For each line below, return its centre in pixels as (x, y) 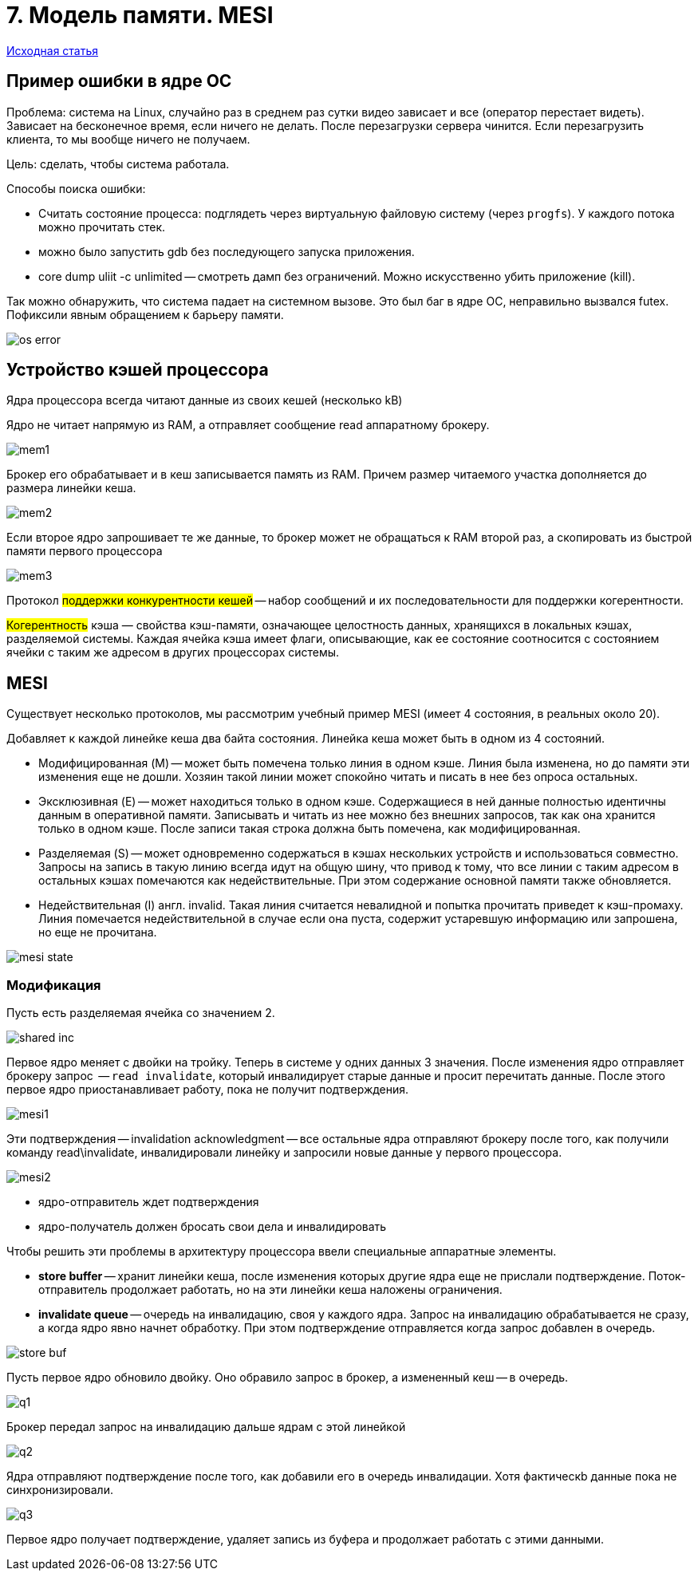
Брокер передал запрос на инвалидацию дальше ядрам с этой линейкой (206, 1427)
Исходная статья (53, 50)
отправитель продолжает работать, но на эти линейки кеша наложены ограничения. (270, 1290)
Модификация (54, 985)
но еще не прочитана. (98, 932)
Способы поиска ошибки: (76, 188)
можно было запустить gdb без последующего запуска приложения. (227, 251)
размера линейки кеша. (71, 488)
